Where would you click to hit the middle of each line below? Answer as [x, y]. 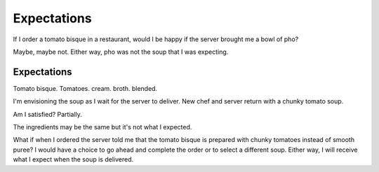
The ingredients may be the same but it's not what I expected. [102, 127]
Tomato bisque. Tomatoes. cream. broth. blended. [85, 88]
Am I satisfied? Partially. [47, 114]
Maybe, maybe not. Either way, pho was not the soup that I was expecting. [121, 52]
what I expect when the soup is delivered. [73, 159]
